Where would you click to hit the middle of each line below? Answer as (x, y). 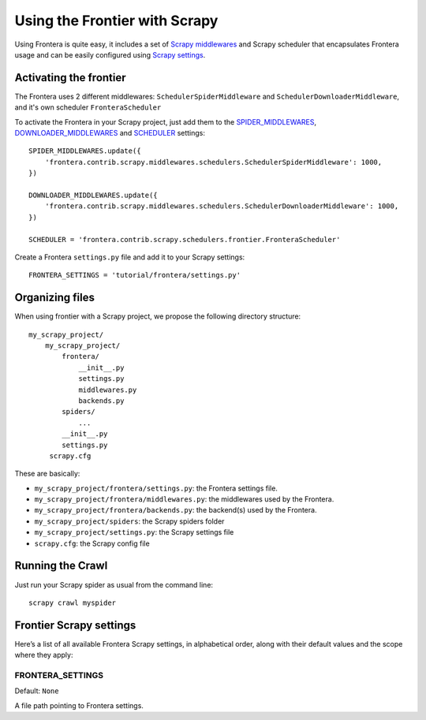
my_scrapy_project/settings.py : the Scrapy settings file (134, 532)
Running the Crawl (61, 566)
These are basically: (47, 474)
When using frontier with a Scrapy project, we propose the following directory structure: (158, 316)
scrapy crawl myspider (73, 602)
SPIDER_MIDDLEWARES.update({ (85, 151)
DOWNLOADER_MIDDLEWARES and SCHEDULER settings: (110, 133)
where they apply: (44, 655)
